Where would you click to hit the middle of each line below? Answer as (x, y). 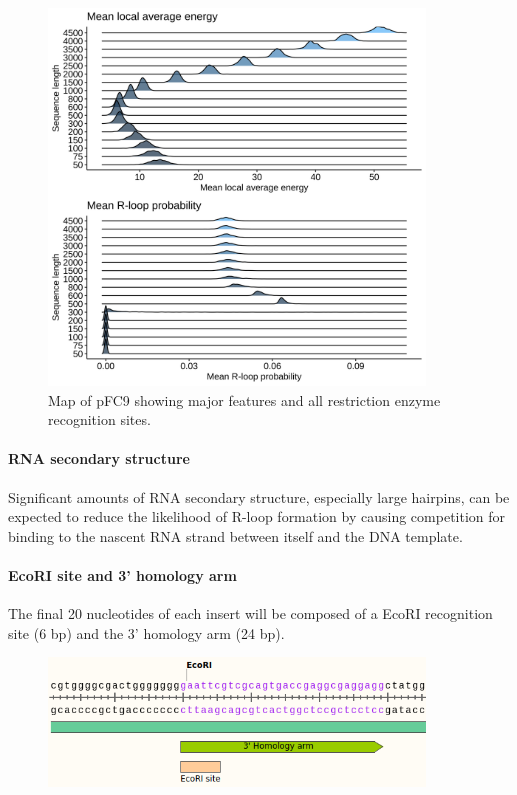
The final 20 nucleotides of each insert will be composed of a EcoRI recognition (250, 613)
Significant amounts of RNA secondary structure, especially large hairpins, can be (259, 496)
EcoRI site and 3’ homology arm (122, 574)
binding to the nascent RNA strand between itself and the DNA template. (235, 535)
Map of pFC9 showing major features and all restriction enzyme (244, 399)
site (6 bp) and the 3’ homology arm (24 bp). (146, 632)
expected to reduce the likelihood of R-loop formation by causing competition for (257, 516)
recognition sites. (99, 419)
